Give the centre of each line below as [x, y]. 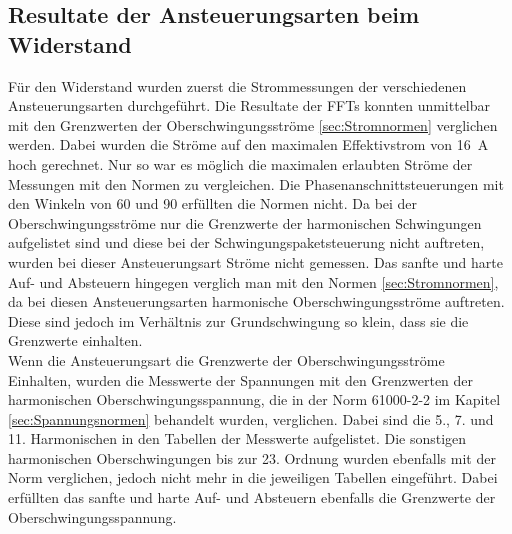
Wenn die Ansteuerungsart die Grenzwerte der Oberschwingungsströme [226, 359]
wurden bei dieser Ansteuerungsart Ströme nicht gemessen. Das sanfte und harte [255, 261]
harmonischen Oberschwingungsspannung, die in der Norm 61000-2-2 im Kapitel [254, 399]
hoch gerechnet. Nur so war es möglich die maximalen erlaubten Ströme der [240, 163]
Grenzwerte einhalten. [75, 340]
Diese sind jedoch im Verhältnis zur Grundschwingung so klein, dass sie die [238, 320]
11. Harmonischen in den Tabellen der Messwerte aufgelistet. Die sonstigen [237, 438]
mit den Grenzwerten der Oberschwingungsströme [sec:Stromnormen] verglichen [253, 124]
